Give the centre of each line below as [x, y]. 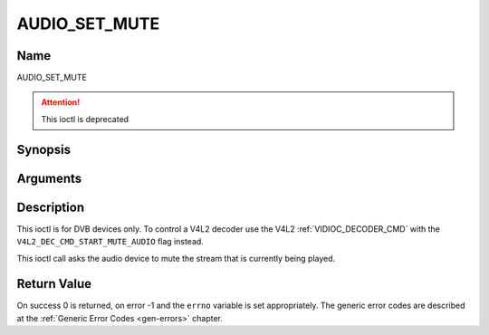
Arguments [49, 178]
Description [51, 207]
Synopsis [44, 149]
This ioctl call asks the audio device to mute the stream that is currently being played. [176, 258]
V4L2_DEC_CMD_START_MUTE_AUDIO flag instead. [110, 242]
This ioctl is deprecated [85, 119]
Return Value [54, 284]
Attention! [61, 102]
